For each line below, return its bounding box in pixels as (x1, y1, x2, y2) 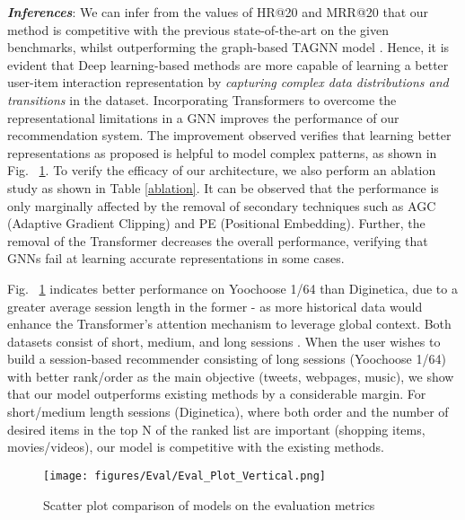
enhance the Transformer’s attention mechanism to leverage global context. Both (7, 314, 452, 333)
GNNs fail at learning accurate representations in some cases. (7, 249, 345, 268)
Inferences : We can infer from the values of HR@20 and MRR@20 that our (7, 3, 429, 21)
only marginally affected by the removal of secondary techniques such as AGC (7, 196, 436, 215)
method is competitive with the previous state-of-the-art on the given (7, 20, 389, 39)
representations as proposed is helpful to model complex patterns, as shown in (7, 143, 437, 162)
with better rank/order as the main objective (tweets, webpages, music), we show (7, 366, 454, 385)
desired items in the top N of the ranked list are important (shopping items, (7, 419, 426, 438)
